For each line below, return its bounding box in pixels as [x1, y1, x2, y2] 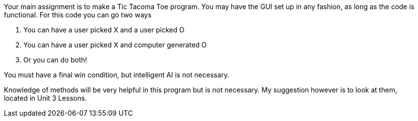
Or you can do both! [23, 56, 87, 64]
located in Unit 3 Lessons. [4, 94, 87, 102]
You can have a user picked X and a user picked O [23, 26, 185, 34]
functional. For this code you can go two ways [4, 11, 152, 19]
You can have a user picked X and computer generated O [23, 41, 207, 49]
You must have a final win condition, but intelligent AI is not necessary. [4, 71, 229, 79]
